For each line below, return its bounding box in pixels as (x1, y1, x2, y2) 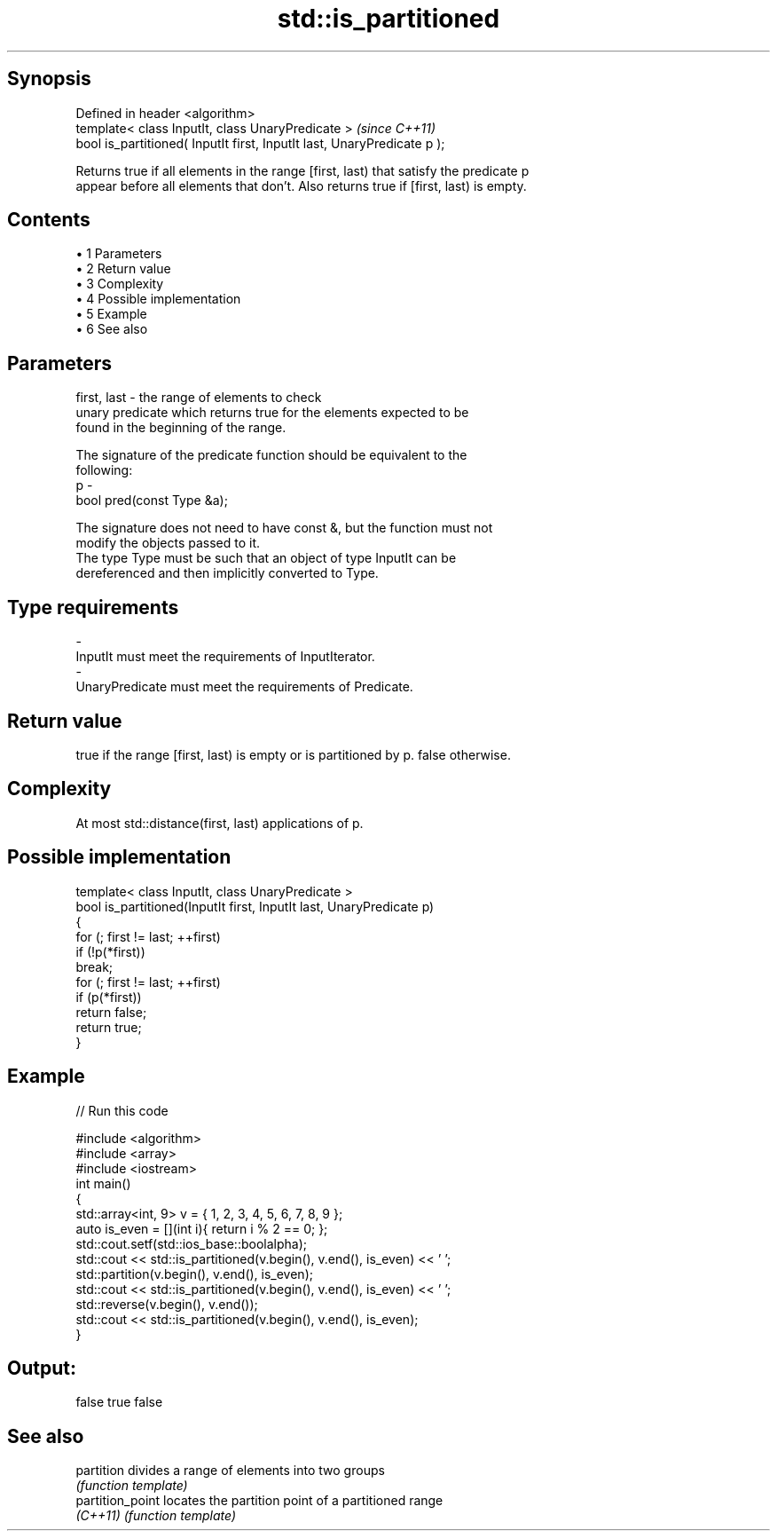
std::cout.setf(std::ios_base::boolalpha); (75, 1235, 307, 1251)
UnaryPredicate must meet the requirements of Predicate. (75, 679, 413, 695)
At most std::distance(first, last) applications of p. (75, 815, 364, 831)
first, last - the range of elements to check (75, 390, 322, 406)
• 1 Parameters (75, 246, 162, 262)
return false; (75, 1004, 147, 1020)
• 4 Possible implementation (75, 291, 241, 307)
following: (75, 462, 133, 478)
